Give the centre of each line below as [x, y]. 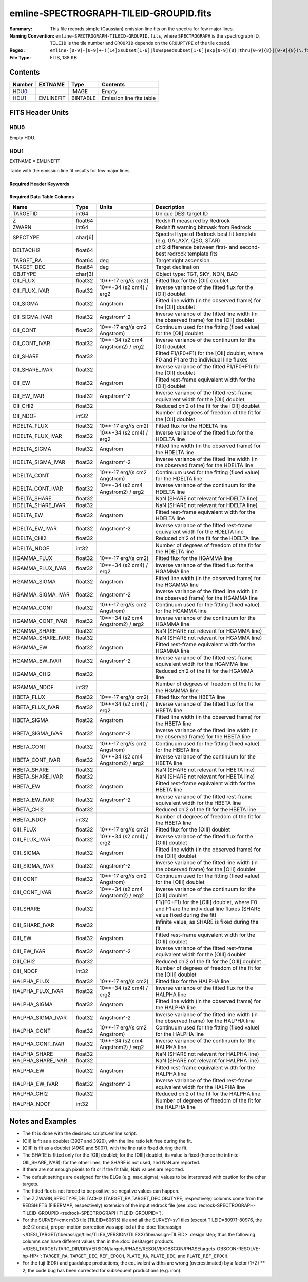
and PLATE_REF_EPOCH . [203, 1256]
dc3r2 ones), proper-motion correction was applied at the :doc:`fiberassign [102, 1227]
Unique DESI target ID [182, 213]
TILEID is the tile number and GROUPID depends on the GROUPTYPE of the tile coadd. [140, 43]
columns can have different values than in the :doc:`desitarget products [98, 1241]
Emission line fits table [129, 98]
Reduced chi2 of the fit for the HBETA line [206, 809]
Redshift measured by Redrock [193, 220]
